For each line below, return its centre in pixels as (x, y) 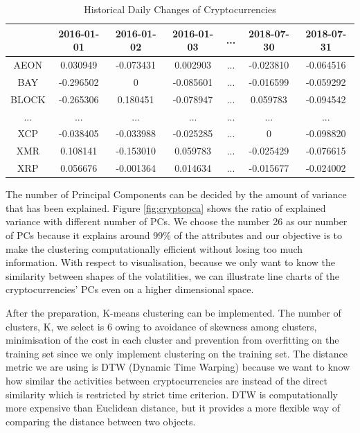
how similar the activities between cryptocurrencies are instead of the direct (166, 380)
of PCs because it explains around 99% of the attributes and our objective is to (174, 235)
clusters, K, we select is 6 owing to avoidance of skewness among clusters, (161, 326)
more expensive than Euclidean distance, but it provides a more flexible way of (173, 408)
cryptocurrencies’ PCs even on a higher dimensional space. (130, 289)
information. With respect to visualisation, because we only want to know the (170, 262)
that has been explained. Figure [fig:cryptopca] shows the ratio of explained (166, 207)
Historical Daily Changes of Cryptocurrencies (180, 9)
